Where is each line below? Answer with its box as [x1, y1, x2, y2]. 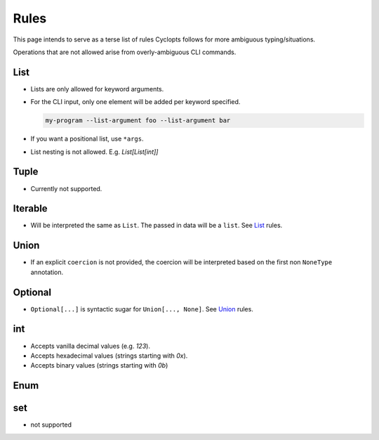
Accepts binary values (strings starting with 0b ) [30, 361, 168, 370]
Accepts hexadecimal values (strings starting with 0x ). [30, 351, 188, 360]
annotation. [30, 268, 63, 276]
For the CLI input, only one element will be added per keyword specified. [30, 98, 241, 106]
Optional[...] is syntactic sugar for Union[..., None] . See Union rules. [30, 304, 254, 313]
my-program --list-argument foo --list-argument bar [45, 117, 231, 124]
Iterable [13, 202, 48, 214]
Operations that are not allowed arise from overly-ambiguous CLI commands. [13, 48, 237, 56]
